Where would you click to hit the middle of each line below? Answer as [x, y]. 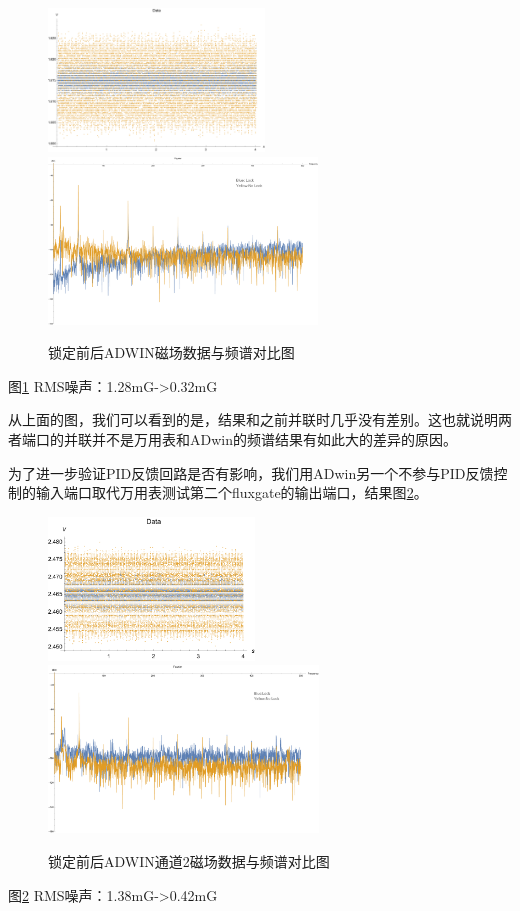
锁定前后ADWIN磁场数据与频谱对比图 [171, 352]
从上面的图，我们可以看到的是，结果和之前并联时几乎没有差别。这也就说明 [253, 419]
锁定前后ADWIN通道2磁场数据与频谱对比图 [189, 860]
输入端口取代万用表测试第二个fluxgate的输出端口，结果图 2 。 [231, 492]
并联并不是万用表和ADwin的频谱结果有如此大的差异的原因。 [260, 438]
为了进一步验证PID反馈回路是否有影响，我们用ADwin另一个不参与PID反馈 [251, 472]
